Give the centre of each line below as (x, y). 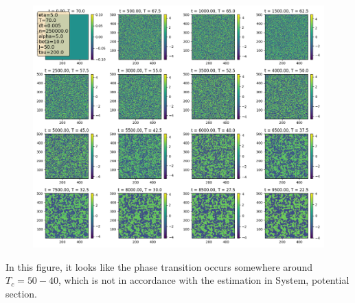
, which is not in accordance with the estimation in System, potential (204, 280)
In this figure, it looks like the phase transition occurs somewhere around (159, 266)
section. (21, 293)
